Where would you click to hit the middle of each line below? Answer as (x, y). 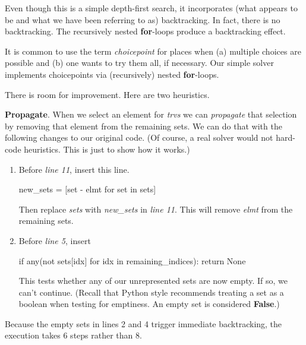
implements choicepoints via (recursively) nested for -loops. (112, 74)
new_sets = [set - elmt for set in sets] (87, 189)
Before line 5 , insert (55, 240)
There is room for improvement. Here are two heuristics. (107, 94)
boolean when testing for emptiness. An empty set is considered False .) (149, 304)
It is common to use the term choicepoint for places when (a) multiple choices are (153, 51)
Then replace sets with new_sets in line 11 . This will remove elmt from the (156, 209)
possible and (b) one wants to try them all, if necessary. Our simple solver (139, 63)
